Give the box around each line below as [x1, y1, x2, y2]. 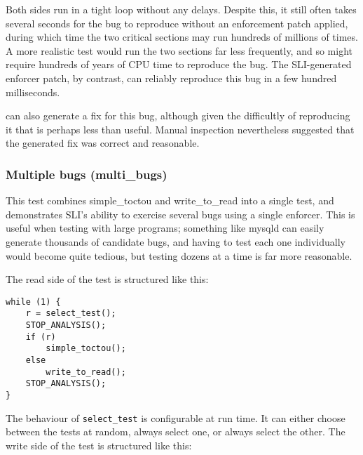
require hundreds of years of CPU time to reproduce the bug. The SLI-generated [6, 57, 352, 72]
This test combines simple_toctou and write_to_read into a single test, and [6, 193, 334, 208]
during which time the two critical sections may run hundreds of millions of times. [6, 29, 358, 44]
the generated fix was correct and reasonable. [6, 136, 200, 150]
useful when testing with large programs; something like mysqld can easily [6, 220, 324, 235]
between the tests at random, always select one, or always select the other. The [6, 424, 345, 439]
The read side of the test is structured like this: [6, 272, 209, 286]
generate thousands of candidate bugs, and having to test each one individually [6, 234, 345, 249]
